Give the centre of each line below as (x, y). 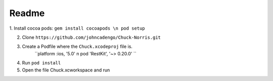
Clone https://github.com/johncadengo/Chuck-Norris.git (92, 37)
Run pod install (41, 63)
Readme (27, 13)
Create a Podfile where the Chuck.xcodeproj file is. (77, 47)
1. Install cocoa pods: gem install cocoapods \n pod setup (77, 28)
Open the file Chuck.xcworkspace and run (66, 70)
